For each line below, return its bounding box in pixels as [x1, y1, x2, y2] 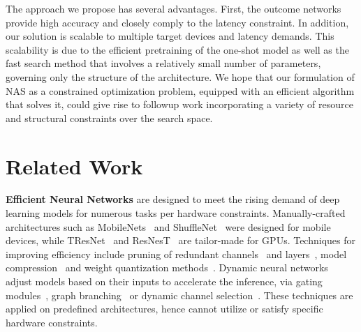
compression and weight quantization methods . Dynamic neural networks [6, 260, 328, 275]
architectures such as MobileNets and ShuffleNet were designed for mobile [6, 219, 331, 234]
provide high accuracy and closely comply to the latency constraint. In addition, [6, 15, 349, 29]
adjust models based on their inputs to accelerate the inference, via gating [6, 274, 323, 289]
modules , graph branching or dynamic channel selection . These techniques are [6, 287, 353, 302]
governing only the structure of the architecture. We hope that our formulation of [6, 69, 355, 84]
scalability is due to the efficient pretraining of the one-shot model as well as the [6, 42, 349, 56]
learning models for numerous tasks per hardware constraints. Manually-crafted [6, 206, 346, 220]
